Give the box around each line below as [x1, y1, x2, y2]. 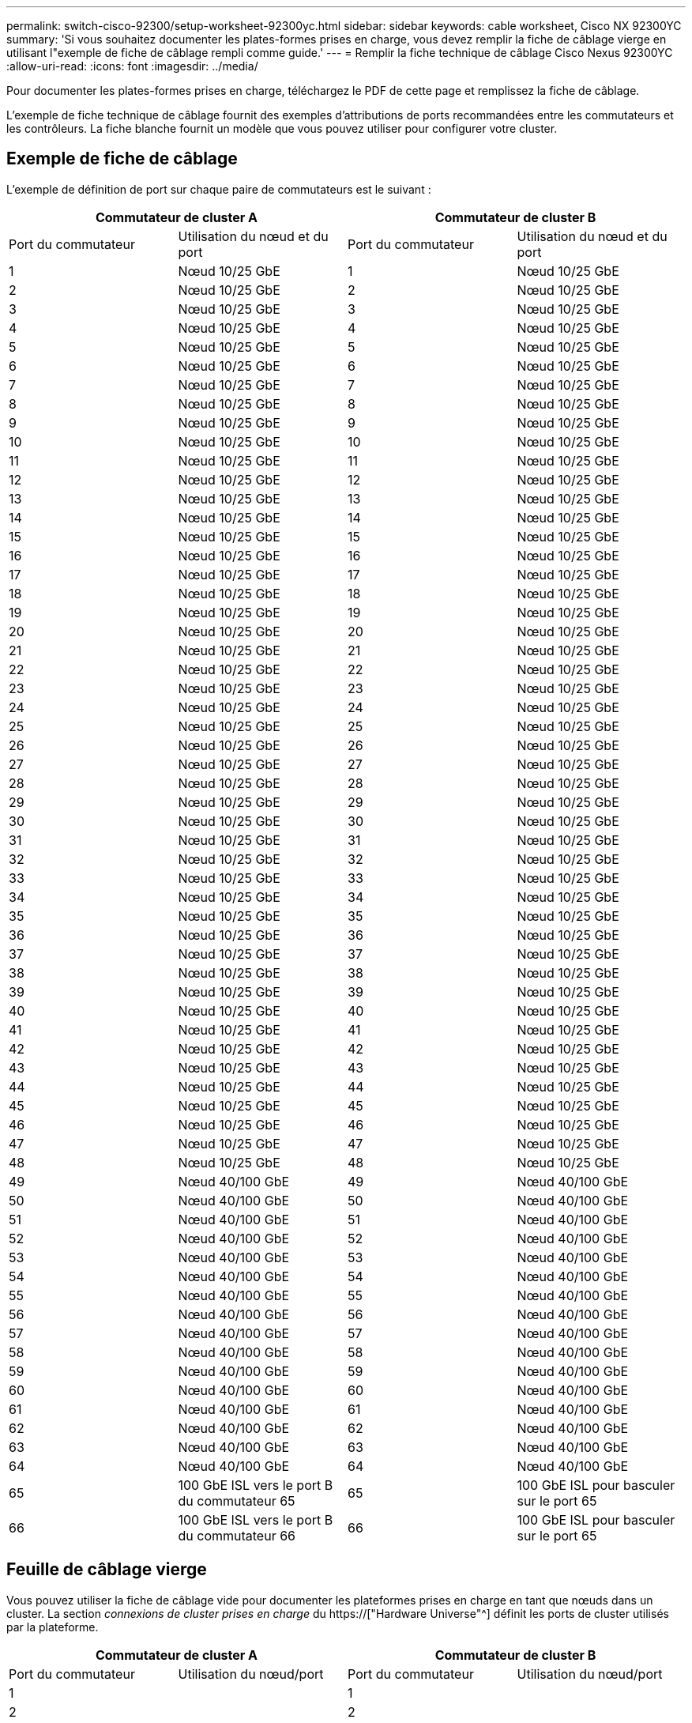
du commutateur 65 [178, 1492, 295, 1509]
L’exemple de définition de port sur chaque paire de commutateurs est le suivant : [6, 182, 431, 196]
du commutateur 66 [178, 1527, 296, 1544]
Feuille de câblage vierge [6, 1559, 207, 1580]
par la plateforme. [6, 1619, 99, 1634]
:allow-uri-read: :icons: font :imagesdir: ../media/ [6, 59, 258, 73]
